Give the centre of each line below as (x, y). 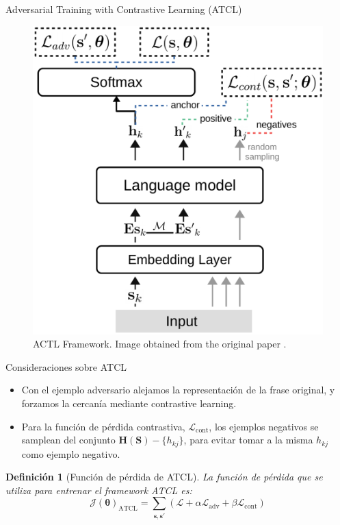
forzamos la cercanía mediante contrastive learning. (129, 403)
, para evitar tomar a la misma (248, 440)
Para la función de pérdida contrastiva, (103, 426)
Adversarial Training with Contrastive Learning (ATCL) (124, 9)
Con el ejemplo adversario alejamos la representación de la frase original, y (178, 390)
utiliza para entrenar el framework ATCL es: (99, 490)
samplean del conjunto (68, 440)
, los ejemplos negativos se (264, 426)
